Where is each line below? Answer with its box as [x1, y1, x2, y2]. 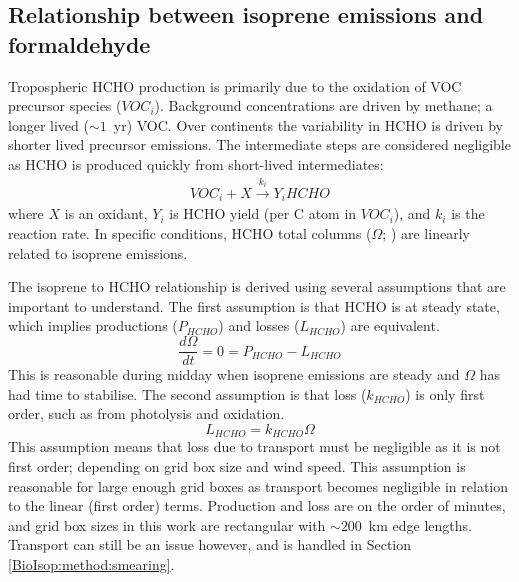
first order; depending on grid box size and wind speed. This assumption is [8, 455, 466, 476]
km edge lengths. [368, 514, 472, 535]
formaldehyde [8, 28, 151, 59]
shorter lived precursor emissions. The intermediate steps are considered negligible [8, 134, 511, 155]
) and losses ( [218, 315, 300, 336]
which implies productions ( [8, 315, 178, 336]
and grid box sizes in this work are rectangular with [8, 514, 326, 535]
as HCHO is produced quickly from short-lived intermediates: [8, 153, 384, 174]
